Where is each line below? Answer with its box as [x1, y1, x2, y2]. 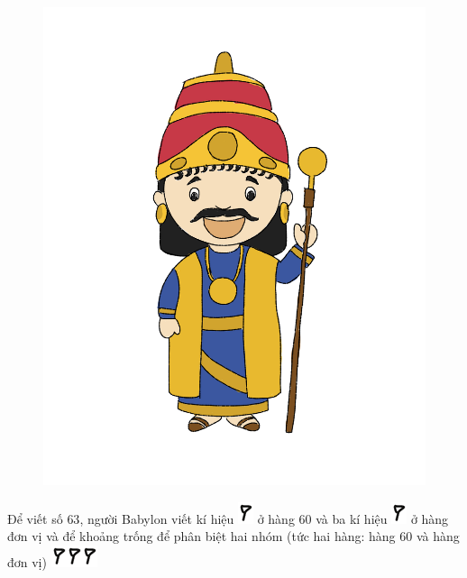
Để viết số [7, 509, 63, 528]
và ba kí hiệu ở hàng [316, 509, 449, 528]
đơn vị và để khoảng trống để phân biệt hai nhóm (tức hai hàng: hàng [7, 527, 396, 546]
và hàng [416, 527, 460, 546]
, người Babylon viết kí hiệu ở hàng [79, 509, 295, 528]
